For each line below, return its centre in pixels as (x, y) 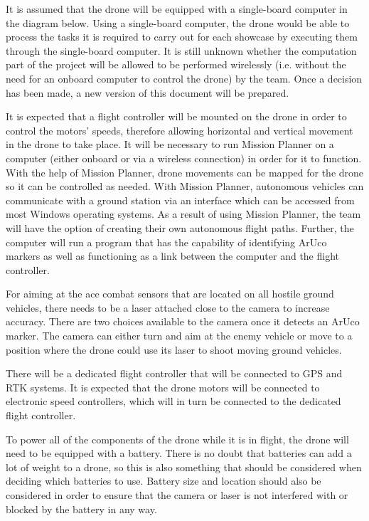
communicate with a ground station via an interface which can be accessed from (180, 200)
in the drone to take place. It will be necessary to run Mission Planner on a (170, 144)
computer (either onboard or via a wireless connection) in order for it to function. (184, 158)
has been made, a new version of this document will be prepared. (148, 92)
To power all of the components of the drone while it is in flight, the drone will (177, 439)
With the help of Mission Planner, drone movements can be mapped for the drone (185, 172)
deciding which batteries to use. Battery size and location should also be (164, 481)
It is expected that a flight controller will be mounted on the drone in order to (176, 116)
